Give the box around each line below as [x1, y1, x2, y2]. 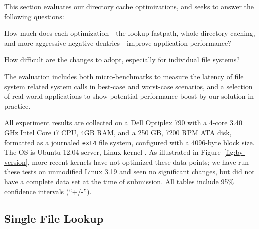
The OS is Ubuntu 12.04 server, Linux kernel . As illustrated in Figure [4, 147, 221, 157]
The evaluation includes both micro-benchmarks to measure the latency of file [4, 71, 244, 81]
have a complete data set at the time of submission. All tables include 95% [4, 176, 234, 186]
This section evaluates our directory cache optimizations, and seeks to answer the [4, 1, 254, 11]
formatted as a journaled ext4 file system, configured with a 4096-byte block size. [4, 137, 255, 147]
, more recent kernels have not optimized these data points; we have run [27, 156, 249, 167]
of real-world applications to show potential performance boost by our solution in [4, 91, 254, 101]
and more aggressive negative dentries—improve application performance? [4, 37, 231, 48]
